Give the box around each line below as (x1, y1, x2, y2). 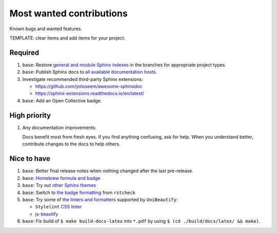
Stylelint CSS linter (35, 204, 82, 210)
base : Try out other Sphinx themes (22, 182, 96, 188)
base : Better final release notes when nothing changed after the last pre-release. (22, 168, 193, 174)
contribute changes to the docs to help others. (22, 141, 121, 147)
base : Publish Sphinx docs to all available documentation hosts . (22, 69, 157, 75)
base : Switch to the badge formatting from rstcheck (22, 189, 136, 196)
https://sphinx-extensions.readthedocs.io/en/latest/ (35, 90, 145, 97)
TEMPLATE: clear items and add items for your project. (9, 35, 126, 41)
